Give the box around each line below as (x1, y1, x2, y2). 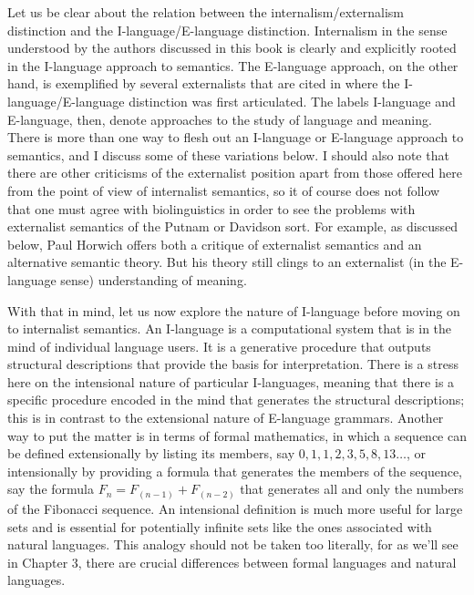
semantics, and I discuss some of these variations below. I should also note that (7, 145, 449, 164)
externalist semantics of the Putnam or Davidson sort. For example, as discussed (7, 217, 459, 236)
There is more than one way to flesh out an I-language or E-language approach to (7, 128, 464, 147)
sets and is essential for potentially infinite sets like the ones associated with (7, 517, 432, 536)
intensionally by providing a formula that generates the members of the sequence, (7, 461, 463, 480)
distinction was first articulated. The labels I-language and (129, 91, 456, 110)
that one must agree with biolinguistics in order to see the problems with (7, 199, 416, 218)
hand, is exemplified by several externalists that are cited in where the (7, 74, 400, 93)
